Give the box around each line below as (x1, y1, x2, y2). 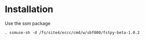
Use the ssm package (5, 20, 51, 26)
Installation (5, 4, 54, 15)
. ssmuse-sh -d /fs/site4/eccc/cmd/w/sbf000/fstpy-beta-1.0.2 (5, 30, 140, 35)
